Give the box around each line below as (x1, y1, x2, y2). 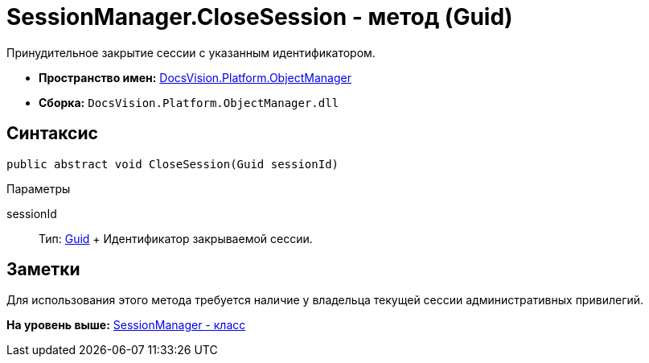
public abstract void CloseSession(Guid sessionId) (6, 157, 339, 171)
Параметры (6, 181, 71, 196)
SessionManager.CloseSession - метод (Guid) (6, 3, 513, 31)
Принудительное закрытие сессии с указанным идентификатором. (6, 45, 376, 60)
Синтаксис (6, 123, 98, 144)
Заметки (6, 259, 80, 280)
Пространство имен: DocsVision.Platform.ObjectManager (39, 70, 351, 85)
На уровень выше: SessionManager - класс (6, 318, 246, 332)
